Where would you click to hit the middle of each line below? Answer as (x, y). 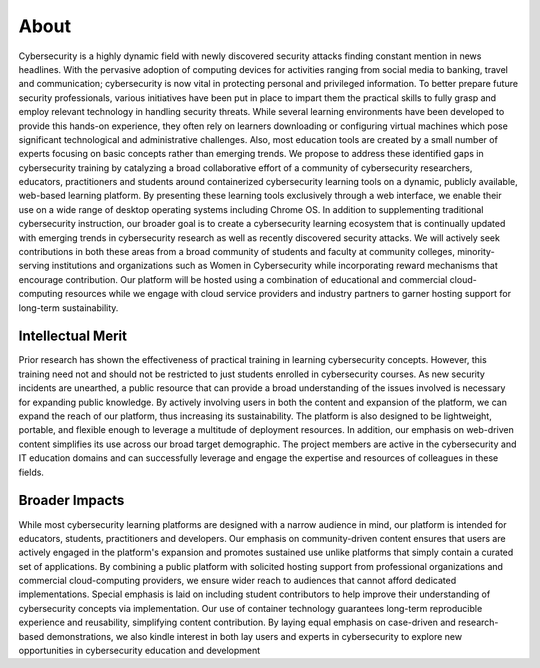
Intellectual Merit (72, 336)
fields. (31, 472)
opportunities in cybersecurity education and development (139, 651)
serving (34, 266)
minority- (475, 252)
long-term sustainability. (68, 307)
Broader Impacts (71, 500)
